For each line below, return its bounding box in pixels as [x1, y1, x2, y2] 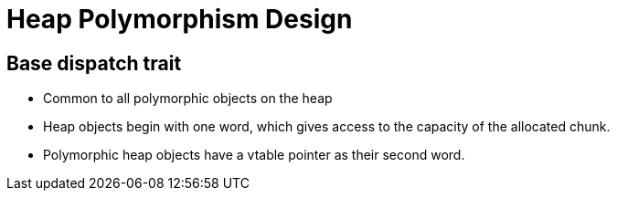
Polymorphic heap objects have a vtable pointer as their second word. [43, 147, 465, 163]
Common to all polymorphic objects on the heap [43, 90, 333, 107]
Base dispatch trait [6, 51, 182, 75]
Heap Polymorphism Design [6, 4, 353, 35]
